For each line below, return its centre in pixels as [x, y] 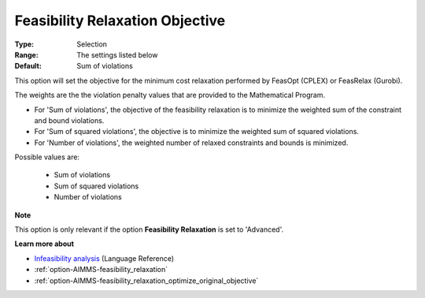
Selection [92, 44]
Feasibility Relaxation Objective [120, 20]
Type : [24, 44]
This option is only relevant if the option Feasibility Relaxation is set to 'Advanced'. [149, 229]
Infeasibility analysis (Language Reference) [104, 258]
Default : [28, 66]
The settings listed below [117, 54]
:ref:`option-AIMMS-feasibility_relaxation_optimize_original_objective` [146, 281]
